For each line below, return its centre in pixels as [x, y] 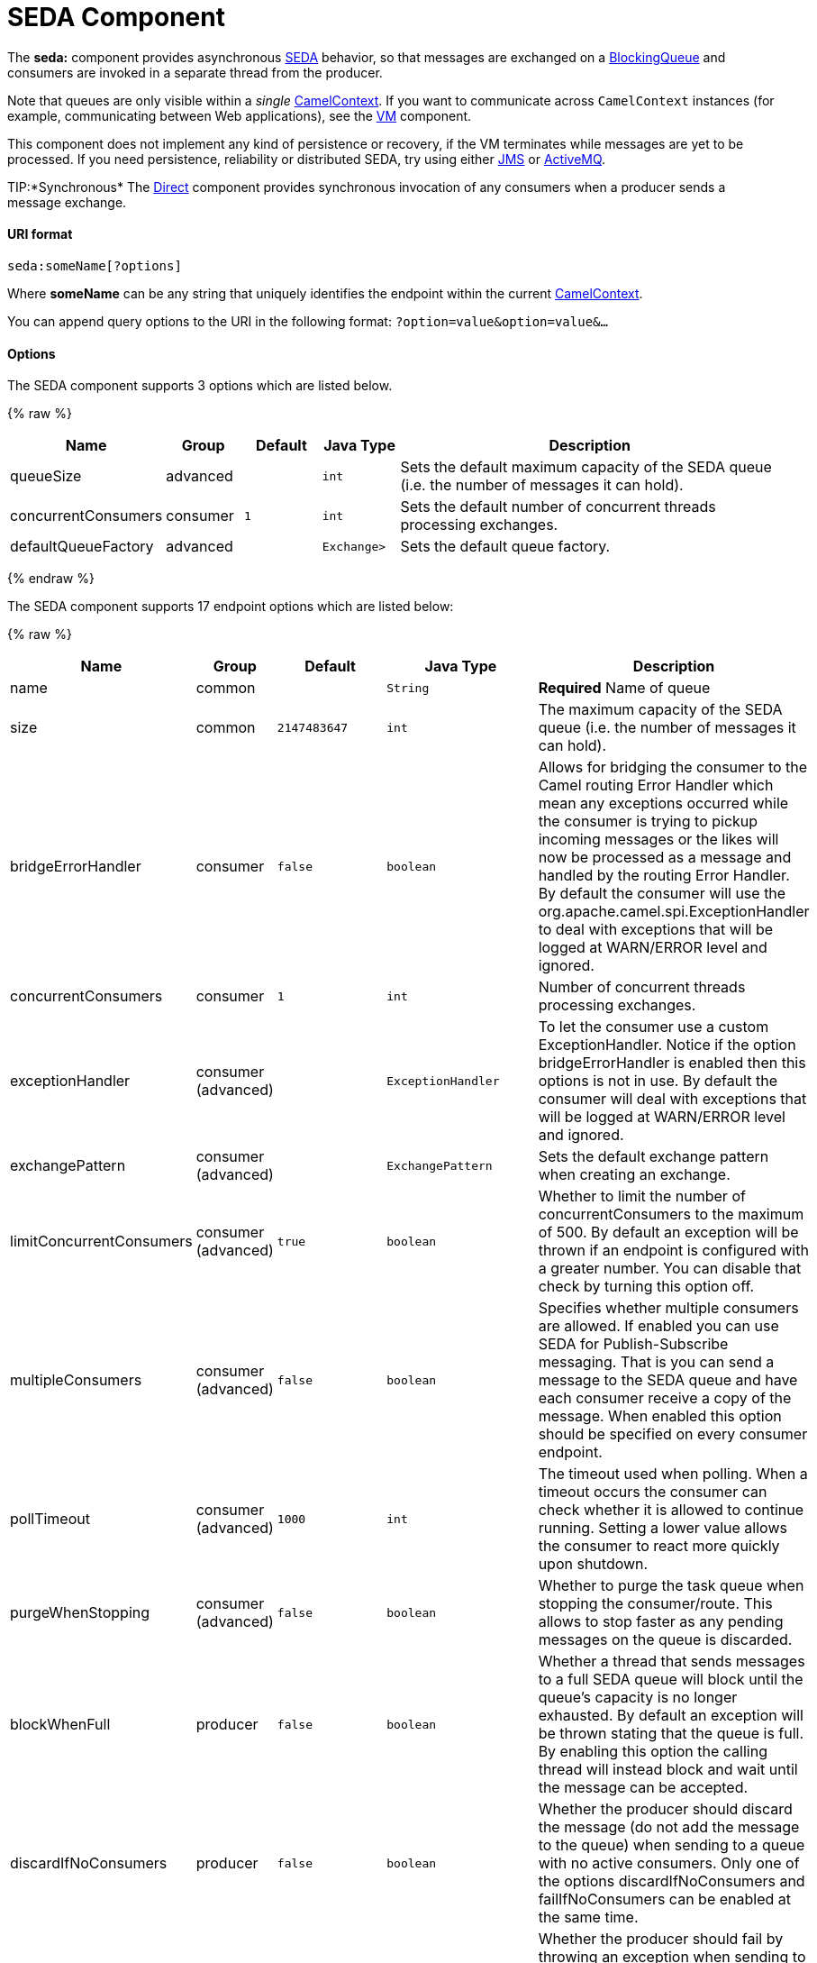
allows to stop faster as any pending [661, 1622]
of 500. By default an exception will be [668, 1233]
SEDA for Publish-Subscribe [633, 1344]
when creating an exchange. [634, 1175]
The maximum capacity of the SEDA [660, 710]
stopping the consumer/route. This [655, 1604]
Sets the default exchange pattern [654, 1157]
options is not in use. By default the [658, 1081]
